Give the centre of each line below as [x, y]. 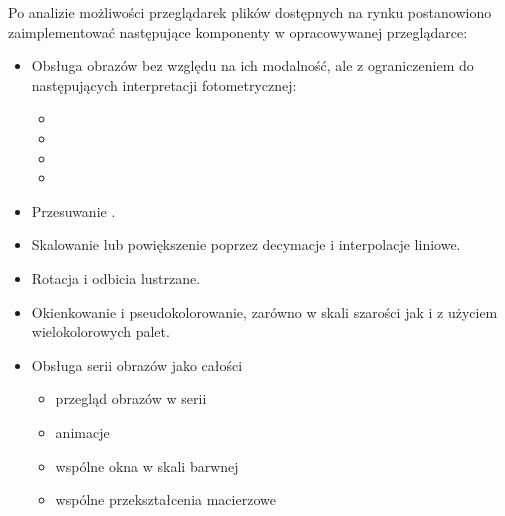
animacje [82, 431]
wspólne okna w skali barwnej [147, 465]
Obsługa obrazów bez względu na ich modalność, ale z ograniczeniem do [252, 65]
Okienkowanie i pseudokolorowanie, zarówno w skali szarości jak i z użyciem [264, 311]
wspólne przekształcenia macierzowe [165, 499]
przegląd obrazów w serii [131, 398]
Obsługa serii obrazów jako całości [137, 364]
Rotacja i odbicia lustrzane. [116, 277]
